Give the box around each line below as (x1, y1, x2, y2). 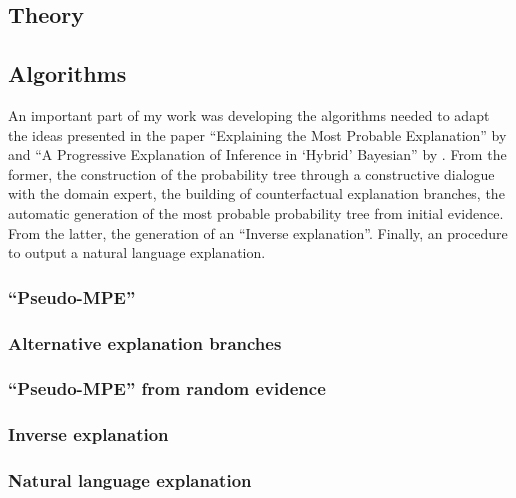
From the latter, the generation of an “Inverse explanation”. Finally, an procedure (8, 222, 508, 243)
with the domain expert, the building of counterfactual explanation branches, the (8, 183, 505, 204)
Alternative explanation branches (8, 330, 282, 355)
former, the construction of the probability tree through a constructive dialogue (8, 163, 495, 184)
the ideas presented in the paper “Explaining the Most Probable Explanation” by (8, 124, 507, 145)
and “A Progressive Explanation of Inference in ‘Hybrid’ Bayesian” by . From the (8, 144, 507, 165)
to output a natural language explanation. (8, 242, 266, 263)
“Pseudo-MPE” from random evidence (8, 376, 326, 401)
